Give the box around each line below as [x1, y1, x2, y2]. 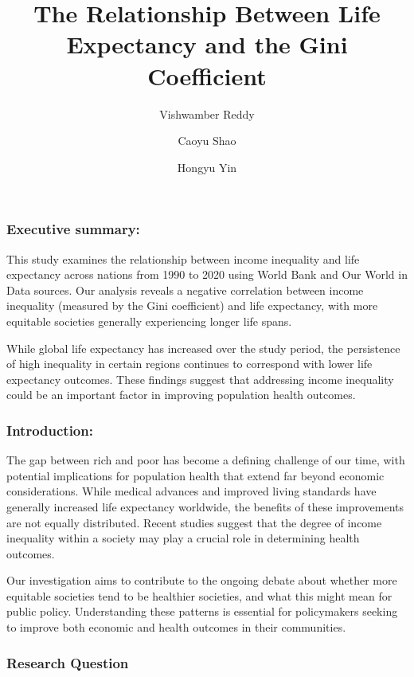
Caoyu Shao [178, 132, 236, 149]
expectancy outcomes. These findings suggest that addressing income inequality [6, 370, 394, 387]
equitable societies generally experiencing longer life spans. [6, 312, 292, 329]
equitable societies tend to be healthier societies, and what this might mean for [6, 587, 393, 604]
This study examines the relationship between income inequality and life [6, 250, 360, 267]
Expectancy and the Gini [66, 28, 348, 61]
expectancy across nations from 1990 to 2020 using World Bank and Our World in [6, 266, 408, 283]
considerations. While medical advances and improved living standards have [6, 483, 377, 499]
